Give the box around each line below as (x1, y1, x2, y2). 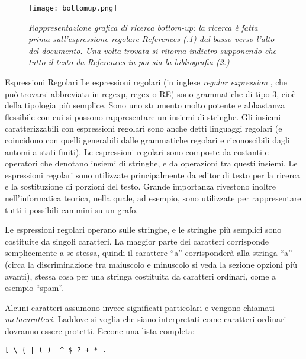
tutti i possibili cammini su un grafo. (5, 203, 138, 216)
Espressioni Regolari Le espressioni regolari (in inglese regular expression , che (5, 76, 288, 88)
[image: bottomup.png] (28, 4, 118, 12)
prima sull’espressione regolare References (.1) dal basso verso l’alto (28, 33, 275, 45)
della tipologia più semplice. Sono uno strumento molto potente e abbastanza (5, 99, 285, 111)
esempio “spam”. (5, 281, 65, 294)
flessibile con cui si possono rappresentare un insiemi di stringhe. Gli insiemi (5, 110, 281, 123)
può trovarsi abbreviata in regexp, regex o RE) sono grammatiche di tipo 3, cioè (5, 87, 296, 100)
